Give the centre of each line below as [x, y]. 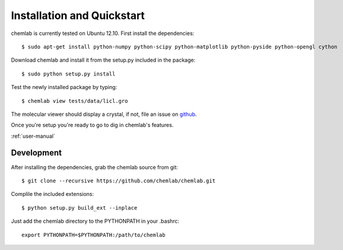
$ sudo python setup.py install [69, 74]
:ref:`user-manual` [33, 136]
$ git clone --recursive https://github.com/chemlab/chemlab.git [119, 181]
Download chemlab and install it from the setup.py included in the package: [103, 60]
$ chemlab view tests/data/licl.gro [75, 101]
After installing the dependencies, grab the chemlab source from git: [94, 167]
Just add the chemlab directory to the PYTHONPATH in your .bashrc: [95, 221]
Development [36, 153]
